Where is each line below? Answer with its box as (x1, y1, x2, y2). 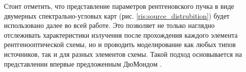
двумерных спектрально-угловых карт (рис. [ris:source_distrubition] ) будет (4, 10, 230, 21)
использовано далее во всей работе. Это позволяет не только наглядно (4, 20, 215, 30)
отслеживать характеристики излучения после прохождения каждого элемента (4, 29, 238, 40)
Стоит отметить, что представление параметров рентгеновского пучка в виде (4, 1, 234, 11)
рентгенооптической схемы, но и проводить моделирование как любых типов (4, 39, 236, 49)
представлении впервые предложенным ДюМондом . (4, 58, 162, 69)
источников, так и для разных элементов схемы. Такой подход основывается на (4, 48, 242, 59)
